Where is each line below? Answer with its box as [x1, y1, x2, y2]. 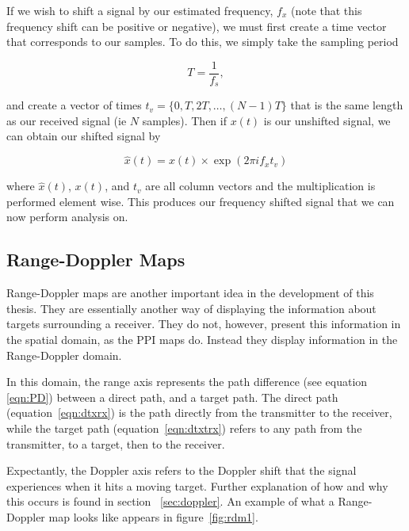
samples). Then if [142, 112, 227, 128]
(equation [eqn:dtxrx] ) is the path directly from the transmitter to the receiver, [6, 404, 392, 421]
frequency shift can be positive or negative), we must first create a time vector [6, 17, 387, 34]
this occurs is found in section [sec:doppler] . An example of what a [6, 493, 334, 510]
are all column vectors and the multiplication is [145, 178, 376, 194]
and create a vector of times [6, 97, 142, 113]
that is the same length [290, 97, 403, 113]
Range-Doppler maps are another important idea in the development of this [6, 285, 374, 301]
